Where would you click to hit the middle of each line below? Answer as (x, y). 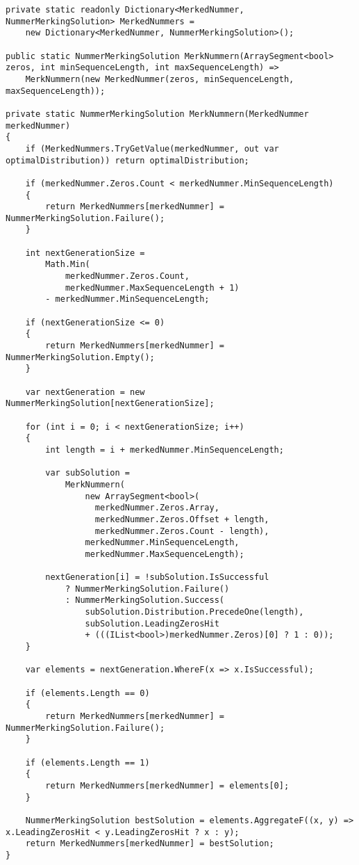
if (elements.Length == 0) (87, 693)
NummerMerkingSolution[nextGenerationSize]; (110, 404)
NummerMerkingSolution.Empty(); (80, 357)
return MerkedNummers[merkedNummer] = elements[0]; (167, 785)
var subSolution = (87, 473)
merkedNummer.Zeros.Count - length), (182, 531)
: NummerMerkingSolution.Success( (144, 600)
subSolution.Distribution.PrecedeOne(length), (194, 612)
